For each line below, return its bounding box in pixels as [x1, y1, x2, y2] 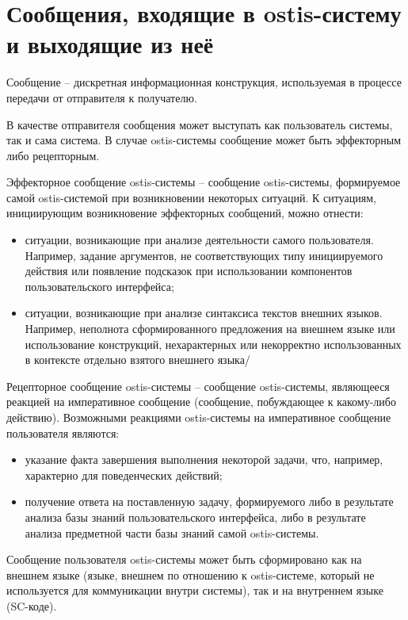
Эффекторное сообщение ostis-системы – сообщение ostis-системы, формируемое [6, 174, 401, 190]
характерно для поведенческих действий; [25, 466, 223, 483]
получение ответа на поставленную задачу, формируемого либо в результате [25, 493, 394, 510]
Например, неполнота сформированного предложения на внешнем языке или [25, 320, 395, 337]
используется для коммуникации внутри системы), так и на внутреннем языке [6, 582, 383, 599]
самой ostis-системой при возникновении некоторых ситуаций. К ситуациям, [6, 189, 376, 205]
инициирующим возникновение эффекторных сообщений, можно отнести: [6, 205, 364, 221]
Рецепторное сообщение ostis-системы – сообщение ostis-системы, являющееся [6, 377, 390, 394]
